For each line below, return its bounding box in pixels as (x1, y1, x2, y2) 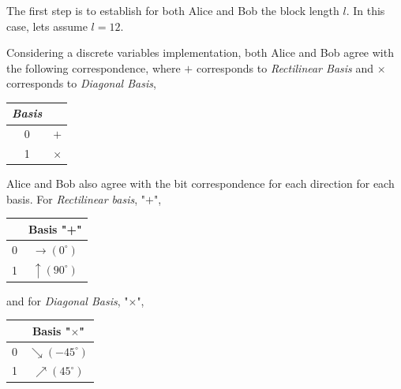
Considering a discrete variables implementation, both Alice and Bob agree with (6, 44, 394, 61)
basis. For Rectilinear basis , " (6, 190, 145, 207)
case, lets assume (6, 17, 88, 34)
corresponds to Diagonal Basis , (6, 75, 156, 92)
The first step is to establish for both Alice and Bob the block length (6, 2, 339, 18)
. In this (346, 2, 385, 18)
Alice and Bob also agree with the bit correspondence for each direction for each (6, 175, 395, 192)
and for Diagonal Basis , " (6, 292, 129, 309)
